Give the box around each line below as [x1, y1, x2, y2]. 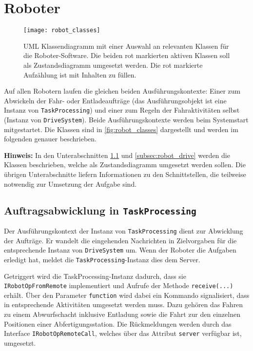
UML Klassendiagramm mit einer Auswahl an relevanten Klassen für [23, 40, 229, 51]
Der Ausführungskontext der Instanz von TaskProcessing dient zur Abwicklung [4, 226, 243, 235]
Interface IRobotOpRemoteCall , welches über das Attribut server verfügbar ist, [4, 328, 242, 338]
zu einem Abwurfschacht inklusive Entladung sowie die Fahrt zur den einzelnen [4, 309, 240, 319]
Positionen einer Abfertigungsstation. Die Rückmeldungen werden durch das [4, 318, 232, 329]
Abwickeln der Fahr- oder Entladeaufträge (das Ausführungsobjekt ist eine [4, 95, 227, 105]
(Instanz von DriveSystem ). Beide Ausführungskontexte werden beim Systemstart [4, 115, 249, 124]
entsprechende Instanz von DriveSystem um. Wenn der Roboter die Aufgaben [4, 245, 236, 255]
